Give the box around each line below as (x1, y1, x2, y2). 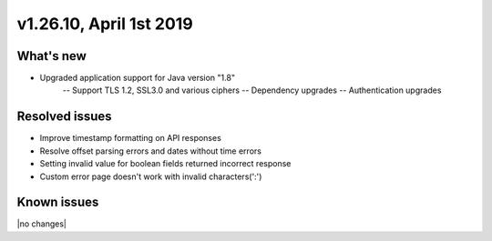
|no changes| (16, 218, 67, 229)
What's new (16, 48, 87, 64)
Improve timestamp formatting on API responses (39, 133, 222, 144)
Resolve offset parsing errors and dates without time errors (39, 146, 261, 156)
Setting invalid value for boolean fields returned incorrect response (39, 158, 292, 169)
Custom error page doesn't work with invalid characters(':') (39, 171, 262, 182)
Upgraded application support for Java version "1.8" (39, 73, 236, 84)
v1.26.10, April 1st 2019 (16, 14, 193, 34)
